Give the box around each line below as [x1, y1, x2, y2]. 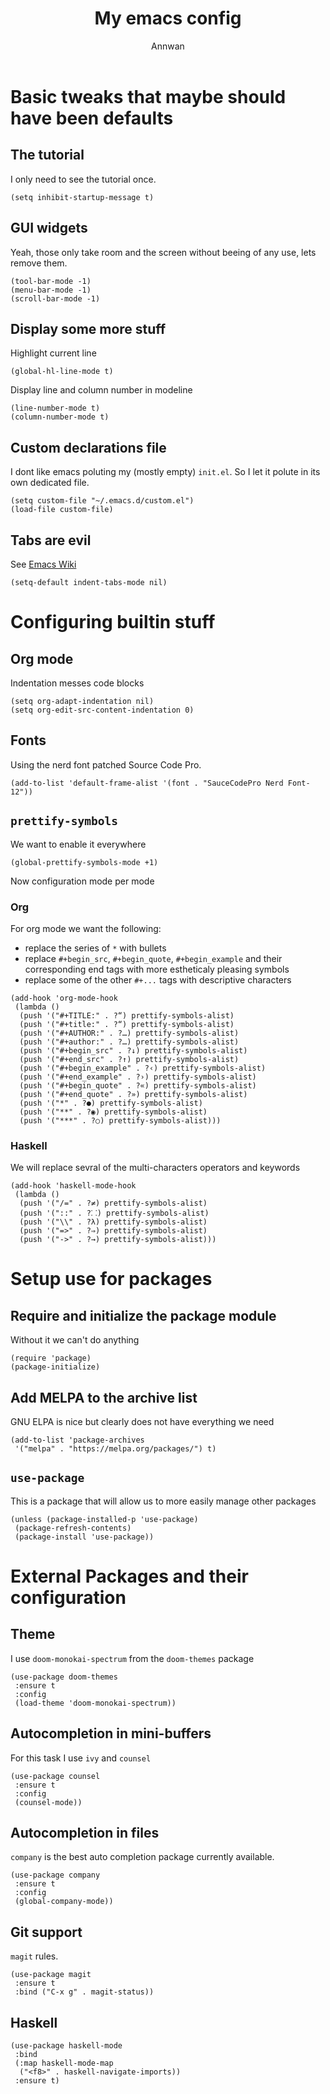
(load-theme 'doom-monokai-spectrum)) [14, 1698, 177, 1708]
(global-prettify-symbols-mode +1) [10, 857, 159, 867]
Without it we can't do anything [10, 1334, 140, 1346]
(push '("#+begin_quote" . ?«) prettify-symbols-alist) [19, 1080, 257, 1091]
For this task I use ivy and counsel [10, 1752, 152, 1764]
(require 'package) [10, 1353, 92, 1364]
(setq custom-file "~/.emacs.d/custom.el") [10, 496, 195, 506]
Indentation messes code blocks [10, 677, 145, 689]
